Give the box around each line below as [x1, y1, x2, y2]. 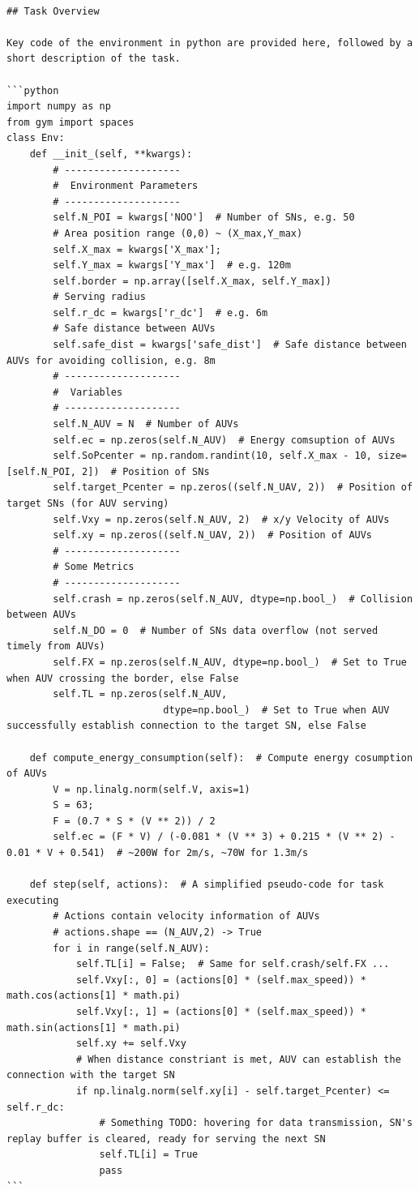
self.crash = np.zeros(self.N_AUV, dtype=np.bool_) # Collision [53, 593, 413, 605]
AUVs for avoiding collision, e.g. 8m [6, 354, 216, 366]
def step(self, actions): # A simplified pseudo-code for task [29, 879, 384, 891]
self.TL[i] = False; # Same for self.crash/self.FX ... [75, 958, 390, 970]
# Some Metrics [53, 561, 135, 573]
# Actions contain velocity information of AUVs [53, 910, 320, 922]
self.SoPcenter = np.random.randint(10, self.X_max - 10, [53, 450, 373, 462]
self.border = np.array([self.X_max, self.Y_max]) [53, 275, 331, 287]
